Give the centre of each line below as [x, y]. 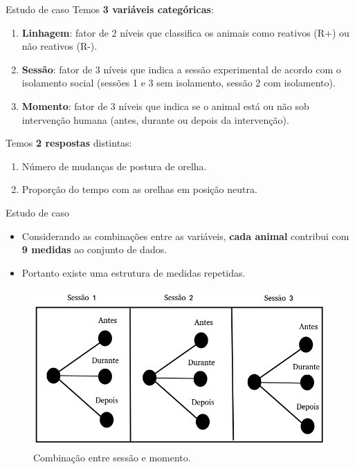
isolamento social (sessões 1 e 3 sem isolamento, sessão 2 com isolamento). [179, 83]
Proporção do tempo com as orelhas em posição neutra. [139, 189]
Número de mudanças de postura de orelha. [114, 166]
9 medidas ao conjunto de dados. [94, 249]
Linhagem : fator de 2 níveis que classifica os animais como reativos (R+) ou [185, 32]
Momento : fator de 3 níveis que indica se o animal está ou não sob [165, 105]
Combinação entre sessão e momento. [112, 458]
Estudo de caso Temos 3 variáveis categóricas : [110, 9]
